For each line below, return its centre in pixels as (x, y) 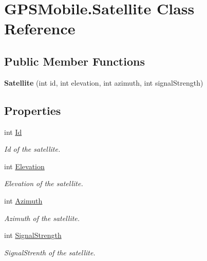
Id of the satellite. (32, 149)
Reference (40, 28)
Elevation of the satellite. (44, 183)
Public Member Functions (74, 61)
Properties (33, 110)
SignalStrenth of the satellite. (50, 252)
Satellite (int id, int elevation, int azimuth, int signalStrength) (104, 82)
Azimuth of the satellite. (42, 218)
